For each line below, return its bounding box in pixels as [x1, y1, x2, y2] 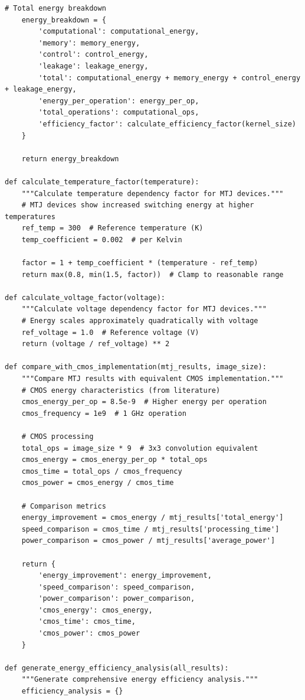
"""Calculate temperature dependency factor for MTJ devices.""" [21, 189, 284, 198]
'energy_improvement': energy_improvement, [38, 571, 212, 580]
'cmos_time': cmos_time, [38, 617, 136, 626]
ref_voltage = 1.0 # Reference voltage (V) [21, 328, 199, 337]
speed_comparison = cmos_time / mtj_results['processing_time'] [21, 525, 280, 533]
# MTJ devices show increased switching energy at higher [21, 201, 254, 210]
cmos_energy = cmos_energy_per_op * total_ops [21, 455, 208, 464]
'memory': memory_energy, [38, 38, 140, 47]
